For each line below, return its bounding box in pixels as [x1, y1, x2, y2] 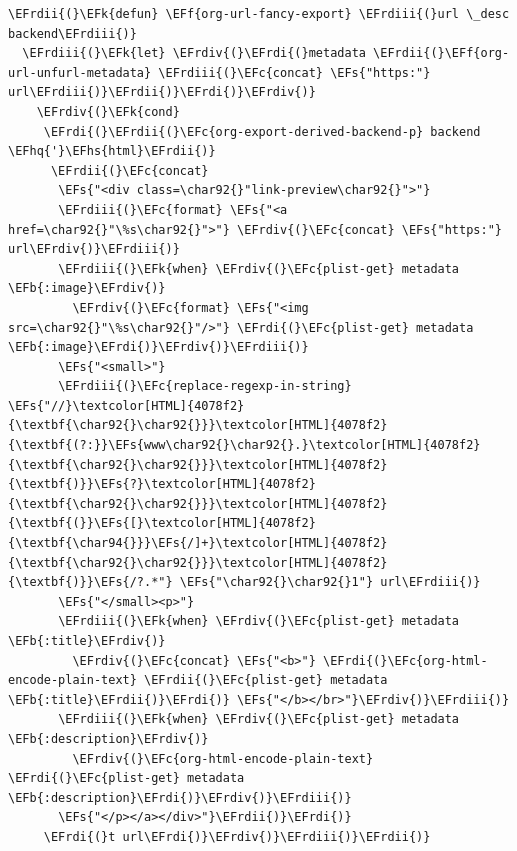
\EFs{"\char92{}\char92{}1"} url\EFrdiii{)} [179, 575, 481, 590]
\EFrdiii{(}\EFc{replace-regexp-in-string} [58, 379, 352, 394]
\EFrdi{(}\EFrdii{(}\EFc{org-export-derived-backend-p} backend [43, 124, 481, 139]
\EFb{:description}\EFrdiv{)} [8, 731, 209, 746]
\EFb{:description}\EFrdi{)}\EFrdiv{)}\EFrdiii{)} [8, 790, 352, 805]
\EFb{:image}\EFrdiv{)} [8, 281, 166, 296]
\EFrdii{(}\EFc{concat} [50, 163, 209, 178]
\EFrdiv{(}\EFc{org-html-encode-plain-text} [72, 751, 374, 766]
